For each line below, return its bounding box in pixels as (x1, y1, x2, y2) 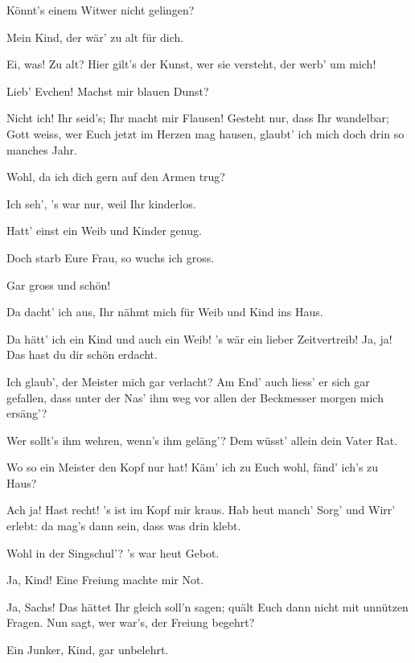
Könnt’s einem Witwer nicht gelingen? (6, 2, 195, 18)
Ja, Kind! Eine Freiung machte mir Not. (6, 571, 204, 588)
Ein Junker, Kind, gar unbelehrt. (6, 641, 169, 658)
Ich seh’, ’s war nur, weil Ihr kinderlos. (6, 195, 196, 212)
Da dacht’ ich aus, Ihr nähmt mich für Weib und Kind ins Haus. (6, 303, 323, 320)
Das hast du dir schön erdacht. (6, 346, 158, 363)
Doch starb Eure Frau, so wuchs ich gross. (6, 249, 215, 266)
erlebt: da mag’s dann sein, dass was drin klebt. (6, 517, 241, 534)
